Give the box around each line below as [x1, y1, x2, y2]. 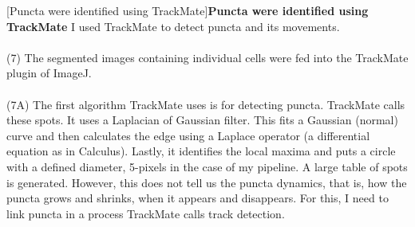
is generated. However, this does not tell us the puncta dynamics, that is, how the [6, 174, 407, 190]
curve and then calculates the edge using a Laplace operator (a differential [6, 127, 370, 143]
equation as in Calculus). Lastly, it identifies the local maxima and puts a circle [6, 143, 396, 159]
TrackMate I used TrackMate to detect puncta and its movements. [6, 18, 340, 34]
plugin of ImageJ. [6, 65, 92, 81]
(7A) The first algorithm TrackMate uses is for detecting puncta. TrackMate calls [6, 96, 405, 112]
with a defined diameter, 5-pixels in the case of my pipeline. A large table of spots [6, 158, 408, 174]
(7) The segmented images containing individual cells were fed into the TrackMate [6, 49, 409, 65]
